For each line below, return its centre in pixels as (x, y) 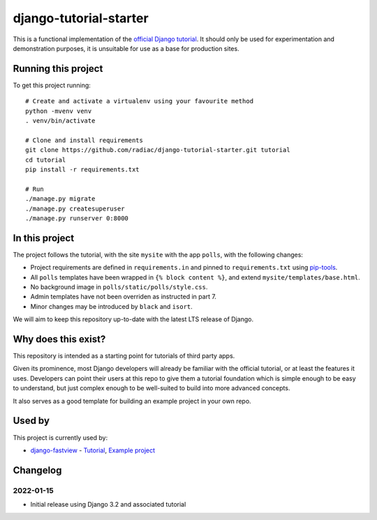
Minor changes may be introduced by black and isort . (112, 306)
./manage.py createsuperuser (75, 208)
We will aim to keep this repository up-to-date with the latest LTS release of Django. (133, 319)
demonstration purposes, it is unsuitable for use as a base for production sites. (126, 48)
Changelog (37, 470)
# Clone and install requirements (84, 140)
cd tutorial (46, 160)
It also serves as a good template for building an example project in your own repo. (132, 401)
